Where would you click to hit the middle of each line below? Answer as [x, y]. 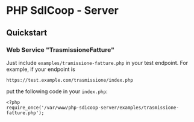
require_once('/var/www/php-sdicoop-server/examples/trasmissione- [93, 108]
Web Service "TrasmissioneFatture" [60, 50]
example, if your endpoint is [41, 69]
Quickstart [27, 33]
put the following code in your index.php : [57, 91]
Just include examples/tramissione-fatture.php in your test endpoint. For [97, 63]
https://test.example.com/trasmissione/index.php [70, 80]
